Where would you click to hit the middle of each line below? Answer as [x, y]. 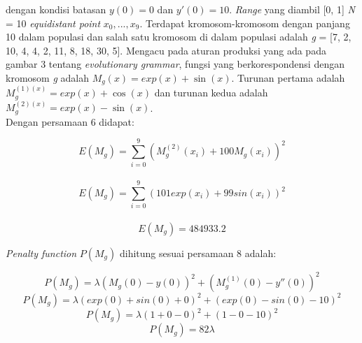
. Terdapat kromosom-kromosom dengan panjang [245, 23]
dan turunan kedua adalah [211, 93]
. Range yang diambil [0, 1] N [292, 9]
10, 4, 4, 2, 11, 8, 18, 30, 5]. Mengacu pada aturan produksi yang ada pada [166, 50]
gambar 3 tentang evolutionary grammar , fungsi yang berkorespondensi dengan [175, 64]
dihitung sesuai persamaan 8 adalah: [198, 253]
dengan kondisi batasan [56, 9]
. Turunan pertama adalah [288, 77]
